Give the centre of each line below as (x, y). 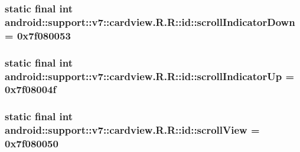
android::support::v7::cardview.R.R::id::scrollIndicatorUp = (150, 76)
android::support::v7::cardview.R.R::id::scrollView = (132, 130)
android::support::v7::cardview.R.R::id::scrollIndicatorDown (150, 22)
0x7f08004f (31, 89)
